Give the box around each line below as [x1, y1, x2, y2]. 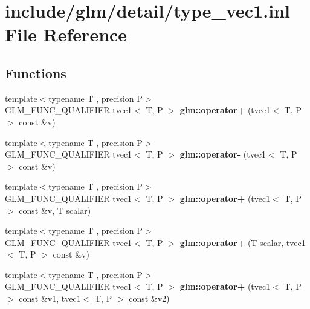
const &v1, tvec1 [19, 292, 81, 305]
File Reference [5, 22, 128, 47]
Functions [5, 63, 66, 82]
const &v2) [129, 292, 170, 305]
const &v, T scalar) [19, 204, 91, 216]
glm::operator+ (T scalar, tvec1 [179, 236, 306, 248]
